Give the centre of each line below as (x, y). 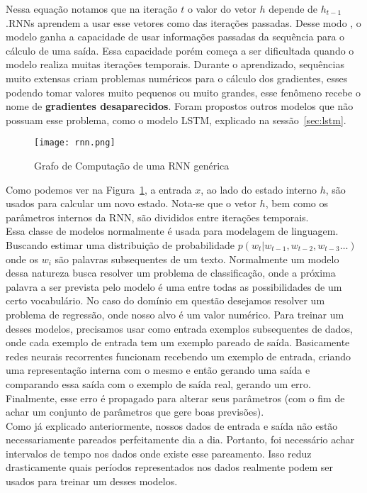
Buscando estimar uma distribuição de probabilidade (120, 244)
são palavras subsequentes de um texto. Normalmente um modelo (197, 259)
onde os (22, 259)
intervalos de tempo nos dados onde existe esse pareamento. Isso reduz (159, 453)
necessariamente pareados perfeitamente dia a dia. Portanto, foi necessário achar (180, 439)
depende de (293, 9)
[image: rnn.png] (75, 143)
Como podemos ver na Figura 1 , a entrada (99, 189)
